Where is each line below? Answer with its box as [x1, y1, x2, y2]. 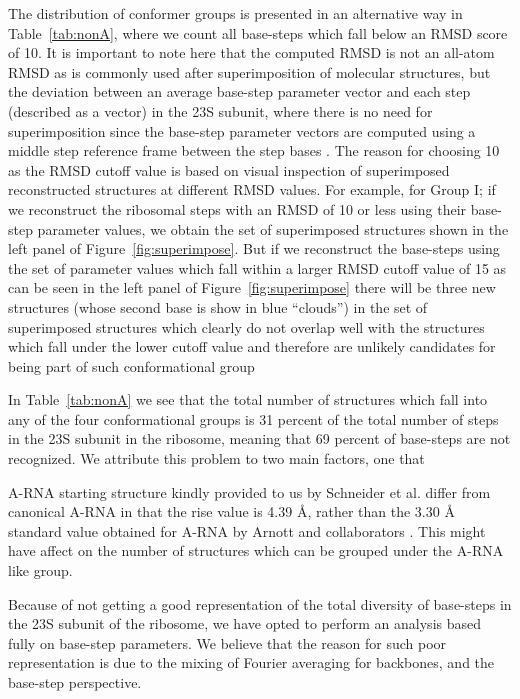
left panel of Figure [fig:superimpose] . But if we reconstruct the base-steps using [8, 238, 500, 259]
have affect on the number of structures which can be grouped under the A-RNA [8, 540, 504, 561]
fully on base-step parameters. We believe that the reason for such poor [8, 632, 447, 653]
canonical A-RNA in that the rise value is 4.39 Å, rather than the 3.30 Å [8, 501, 455, 522]
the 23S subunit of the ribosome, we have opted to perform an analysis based [8, 613, 482, 634]
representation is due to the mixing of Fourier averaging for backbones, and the [8, 652, 495, 673]
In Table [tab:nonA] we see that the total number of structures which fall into [8, 389, 488, 410]
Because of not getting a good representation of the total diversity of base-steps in [8, 593, 512, 614]
